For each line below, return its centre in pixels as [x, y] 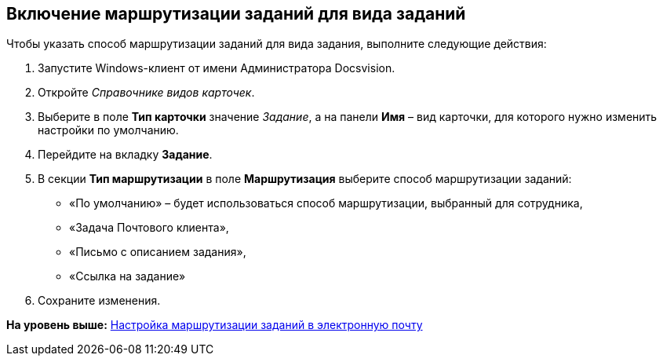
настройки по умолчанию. [108, 130]
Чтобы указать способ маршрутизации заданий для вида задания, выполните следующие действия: [277, 44]
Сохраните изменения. [99, 301]
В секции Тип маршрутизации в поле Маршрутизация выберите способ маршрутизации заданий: [305, 179]
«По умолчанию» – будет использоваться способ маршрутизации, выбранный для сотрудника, [326, 203]
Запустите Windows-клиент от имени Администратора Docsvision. [217, 68]
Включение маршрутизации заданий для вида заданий [236, 14]
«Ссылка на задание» [127, 276]
